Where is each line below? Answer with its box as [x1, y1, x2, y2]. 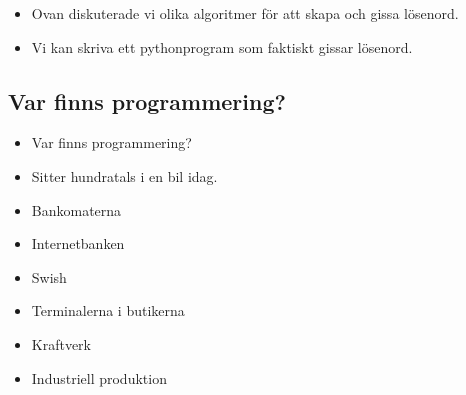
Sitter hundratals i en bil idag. [31, 165, 218, 186]
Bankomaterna [31, 199, 122, 220]
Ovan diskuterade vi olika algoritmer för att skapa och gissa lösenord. [31, 3, 459, 23]
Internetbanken [31, 233, 125, 254]
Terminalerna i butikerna [31, 300, 185, 321]
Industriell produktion [31, 367, 167, 388]
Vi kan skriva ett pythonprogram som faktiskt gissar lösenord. [31, 36, 413, 57]
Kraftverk [31, 333, 92, 354]
